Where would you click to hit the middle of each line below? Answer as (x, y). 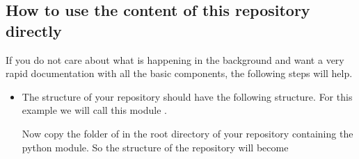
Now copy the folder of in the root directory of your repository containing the (188, 133)
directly (34, 30)
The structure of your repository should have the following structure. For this (187, 96)
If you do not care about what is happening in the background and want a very (175, 59)
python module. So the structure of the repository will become (155, 147)
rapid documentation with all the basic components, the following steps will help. (179, 73)
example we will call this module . (94, 110)
